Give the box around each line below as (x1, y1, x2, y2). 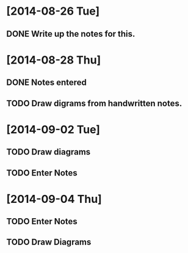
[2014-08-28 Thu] (6, 53, 101, 67)
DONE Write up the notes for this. (6, 29, 136, 39)
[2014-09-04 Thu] (6, 192, 102, 206)
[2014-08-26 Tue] (6, 4, 100, 18)
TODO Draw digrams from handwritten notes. (6, 98, 183, 108)
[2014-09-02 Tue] (6, 122, 101, 136)
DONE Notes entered (6, 78, 87, 88)
